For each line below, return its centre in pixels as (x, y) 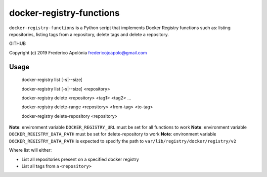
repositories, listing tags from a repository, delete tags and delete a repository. (89, 34)
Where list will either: (30, 150)
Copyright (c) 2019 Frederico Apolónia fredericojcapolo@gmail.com (78, 52)
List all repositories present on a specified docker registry (80, 159)
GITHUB (18, 44)
